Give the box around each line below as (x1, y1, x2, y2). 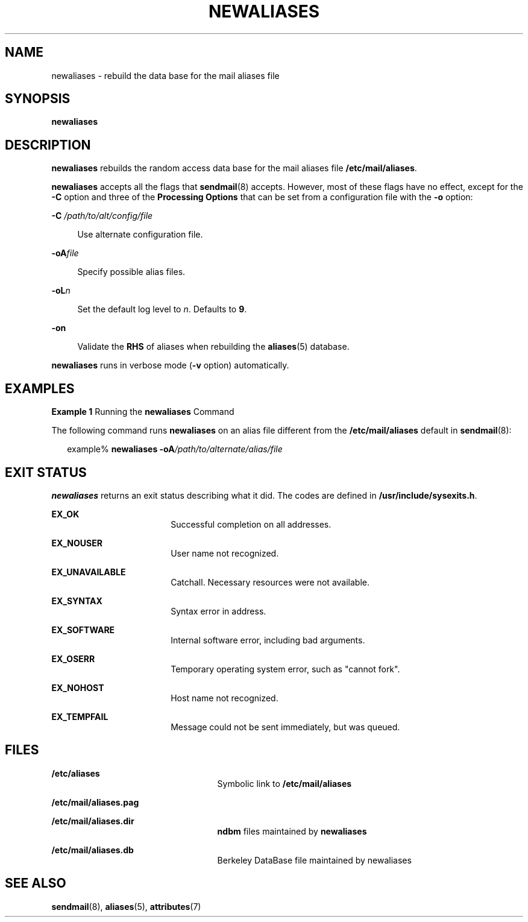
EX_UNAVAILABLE (51, 566, 126, 577)
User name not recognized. (171, 548, 279, 558)
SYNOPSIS (5, 91, 71, 107)
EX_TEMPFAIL (51, 711, 108, 722)
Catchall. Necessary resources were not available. (171, 576, 370, 587)
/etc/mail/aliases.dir (51, 815, 134, 826)
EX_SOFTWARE (51, 624, 115, 635)
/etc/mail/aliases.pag (51, 797, 139, 807)
